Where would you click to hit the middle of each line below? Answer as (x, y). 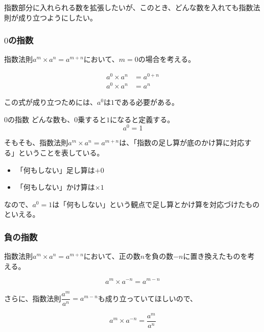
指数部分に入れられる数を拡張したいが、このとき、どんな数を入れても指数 (129, 7)
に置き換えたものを (215, 256)
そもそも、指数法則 (36, 142)
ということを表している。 (61, 153)
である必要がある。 (147, 102)
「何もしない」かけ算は (55, 187)
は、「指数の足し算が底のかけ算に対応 (182, 142)
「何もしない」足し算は (55, 170)
